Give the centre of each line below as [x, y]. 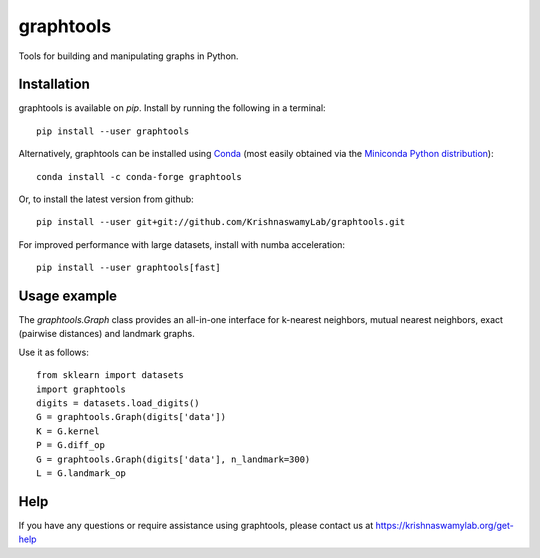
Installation [54, 84]
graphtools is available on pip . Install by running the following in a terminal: [172, 108]
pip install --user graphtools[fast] [129, 268]
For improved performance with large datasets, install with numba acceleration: [181, 244]
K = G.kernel [68, 431]
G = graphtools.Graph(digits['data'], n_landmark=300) [173, 459]
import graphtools [81, 389]
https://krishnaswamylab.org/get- [444, 525]
